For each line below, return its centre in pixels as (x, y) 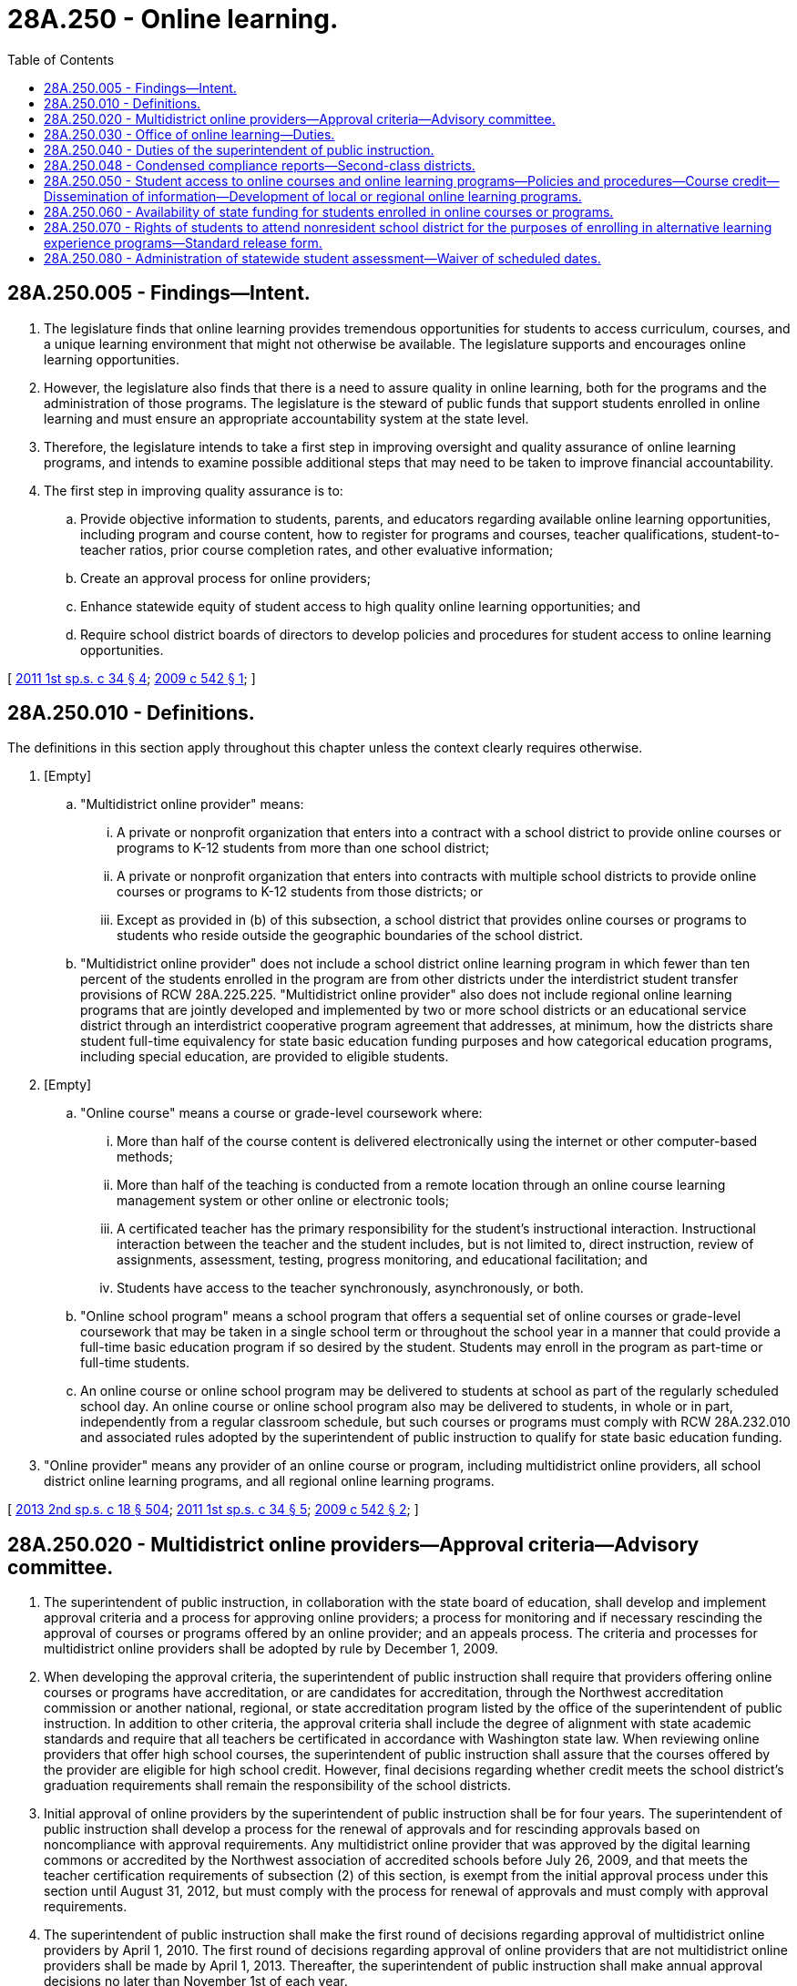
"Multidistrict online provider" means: (192, 804)
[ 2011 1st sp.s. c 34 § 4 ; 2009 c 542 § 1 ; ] (132, 678)
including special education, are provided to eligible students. (265, 1057)
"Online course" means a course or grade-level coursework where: (281, 1113)
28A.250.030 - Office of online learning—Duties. (189, 134)
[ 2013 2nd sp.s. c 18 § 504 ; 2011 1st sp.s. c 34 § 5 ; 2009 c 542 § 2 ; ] (213, 1510)
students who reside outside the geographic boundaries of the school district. (350, 936)
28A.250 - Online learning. (173, 19)
